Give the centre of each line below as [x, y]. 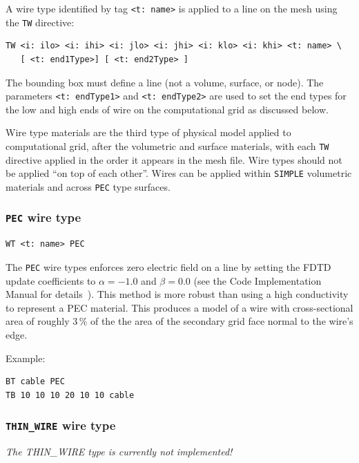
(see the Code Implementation [258, 280]
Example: [26, 358]
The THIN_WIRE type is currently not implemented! [119, 452]
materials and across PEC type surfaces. [88, 186]
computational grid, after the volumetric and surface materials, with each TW [167, 145]
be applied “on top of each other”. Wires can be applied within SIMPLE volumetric [179, 173]
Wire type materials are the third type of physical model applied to [148, 132]
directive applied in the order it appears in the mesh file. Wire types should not [174, 159]
